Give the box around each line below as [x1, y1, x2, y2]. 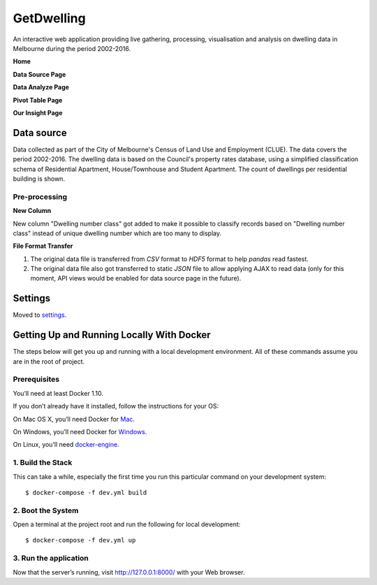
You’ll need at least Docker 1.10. [13, 389, 104, 397]
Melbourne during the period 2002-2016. [13, 44, 131, 52]
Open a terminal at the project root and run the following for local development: [13, 520, 241, 528]
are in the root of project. [13, 357, 85, 366]
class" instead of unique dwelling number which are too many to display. [13, 229, 222, 237]
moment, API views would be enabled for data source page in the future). [30, 274, 242, 283]
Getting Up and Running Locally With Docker [13, 329, 211, 341]
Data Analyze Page [13, 83, 70, 91]
